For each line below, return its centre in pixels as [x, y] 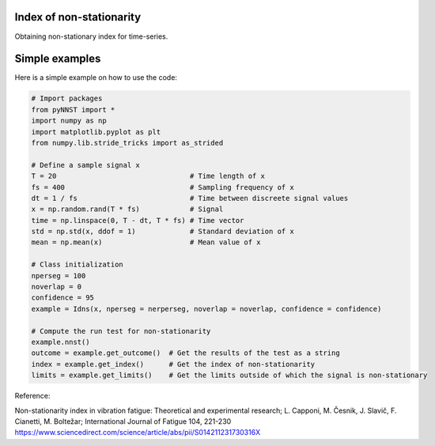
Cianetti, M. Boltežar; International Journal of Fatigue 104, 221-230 [123, 421]
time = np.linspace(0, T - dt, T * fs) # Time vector [138, 220]
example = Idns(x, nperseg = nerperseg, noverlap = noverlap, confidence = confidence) [206, 309]
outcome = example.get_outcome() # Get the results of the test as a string [185, 353]
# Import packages [67, 98]
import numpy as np [69, 121]
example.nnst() [61, 342]
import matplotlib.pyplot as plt [96, 132]
